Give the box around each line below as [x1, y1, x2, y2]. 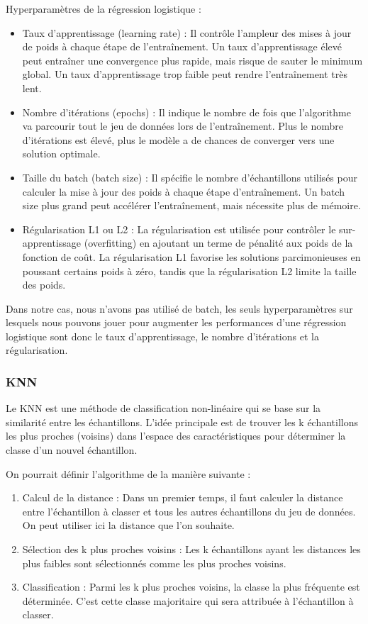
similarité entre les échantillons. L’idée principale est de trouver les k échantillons [6, 414, 359, 429]
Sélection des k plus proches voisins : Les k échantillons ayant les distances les [22, 542, 361, 557]
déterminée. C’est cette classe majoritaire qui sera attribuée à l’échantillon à [22, 593, 354, 608]
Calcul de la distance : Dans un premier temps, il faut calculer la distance [22, 490, 343, 505]
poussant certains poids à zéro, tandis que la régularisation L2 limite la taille [22, 263, 357, 278]
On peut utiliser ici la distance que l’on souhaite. [22, 518, 235, 533]
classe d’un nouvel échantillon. [6, 442, 138, 457]
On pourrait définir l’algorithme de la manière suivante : [6, 466, 251, 481]
